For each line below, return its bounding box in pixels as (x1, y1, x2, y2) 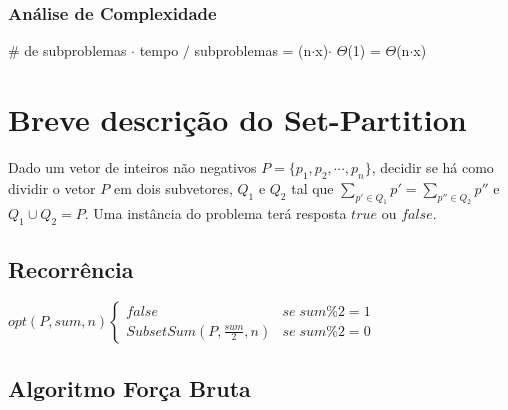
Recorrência (8, 253, 134, 284)
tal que (291, 177, 334, 198)
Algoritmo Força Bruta (8, 372, 251, 403)
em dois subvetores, (113, 177, 233, 198)
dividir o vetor (8, 177, 96, 198)
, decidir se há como (371, 156, 494, 177)
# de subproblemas (8, 40, 127, 61)
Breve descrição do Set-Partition (8, 99, 467, 139)
